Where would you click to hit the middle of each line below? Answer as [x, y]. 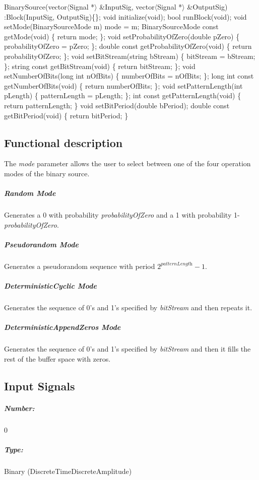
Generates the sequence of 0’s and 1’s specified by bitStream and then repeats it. [128, 307]
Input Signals [40, 386]
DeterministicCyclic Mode [50, 286]
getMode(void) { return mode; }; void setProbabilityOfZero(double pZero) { [122, 36]
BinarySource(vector [36, 7]
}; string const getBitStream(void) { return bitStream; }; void [100, 66]
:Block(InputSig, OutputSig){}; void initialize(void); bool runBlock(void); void [125, 16]
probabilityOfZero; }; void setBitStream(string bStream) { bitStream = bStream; [130, 56]
